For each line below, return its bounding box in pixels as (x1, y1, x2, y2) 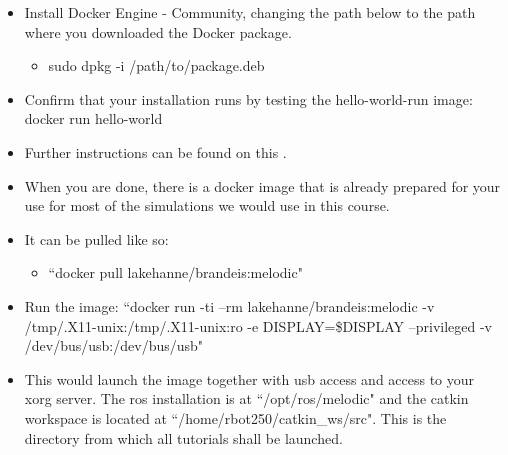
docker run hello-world (24, 108, 163, 129)
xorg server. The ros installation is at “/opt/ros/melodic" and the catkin (24, 388, 469, 409)
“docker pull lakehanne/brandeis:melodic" (48, 262, 303, 283)
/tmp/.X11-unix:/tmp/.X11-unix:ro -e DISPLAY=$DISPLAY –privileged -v (24, 315, 493, 336)
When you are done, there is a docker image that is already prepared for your (24, 175, 501, 196)
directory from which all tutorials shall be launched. (24, 427, 343, 448)
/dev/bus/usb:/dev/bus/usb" (24, 335, 204, 356)
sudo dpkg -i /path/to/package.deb (48, 55, 265, 76)
